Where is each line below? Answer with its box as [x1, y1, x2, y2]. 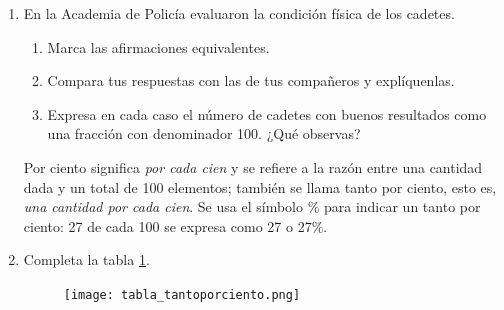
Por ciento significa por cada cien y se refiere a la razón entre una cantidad [23, 156, 483, 177]
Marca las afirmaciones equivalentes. [47, 36, 270, 57]
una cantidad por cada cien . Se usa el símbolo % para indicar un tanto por [23, 196, 481, 217]
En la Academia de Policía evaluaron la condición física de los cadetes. [23, 3, 455, 23]
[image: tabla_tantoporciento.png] [63, 287, 301, 302]
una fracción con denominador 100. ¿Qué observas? [47, 123, 361, 144]
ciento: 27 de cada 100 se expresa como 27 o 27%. [23, 215, 328, 236]
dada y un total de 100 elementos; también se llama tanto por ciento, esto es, [23, 176, 497, 197]
